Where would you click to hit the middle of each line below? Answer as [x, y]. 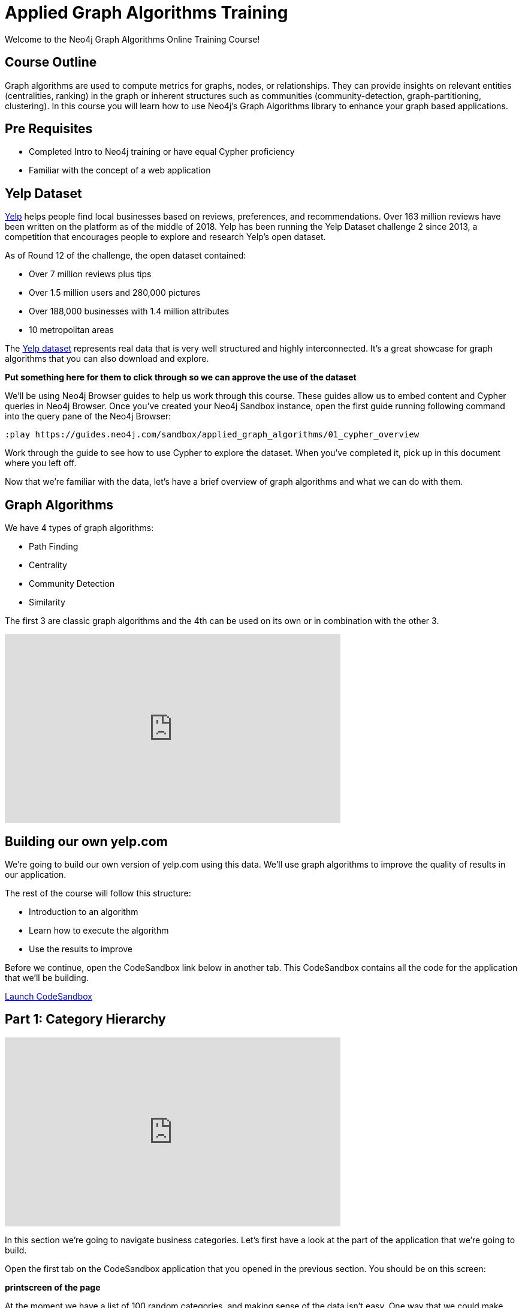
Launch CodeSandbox [49, 996]
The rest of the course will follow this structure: [98, 893]
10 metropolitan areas [71, 330]
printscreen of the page [53, 1287]
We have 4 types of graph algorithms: [79, 528]
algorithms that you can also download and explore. [107, 359]
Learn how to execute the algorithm [99, 930]
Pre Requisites [49, 129]
